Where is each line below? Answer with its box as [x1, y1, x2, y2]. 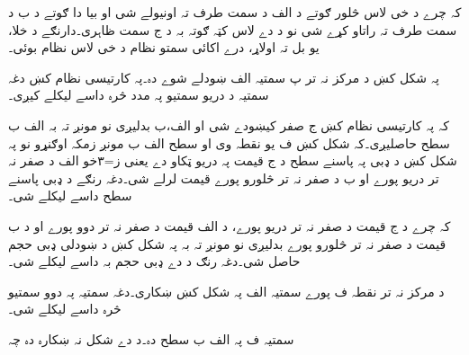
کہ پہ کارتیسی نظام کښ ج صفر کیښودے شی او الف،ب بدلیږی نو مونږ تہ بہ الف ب [8, 115, 449, 134]
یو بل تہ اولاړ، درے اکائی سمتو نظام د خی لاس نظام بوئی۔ [8, 38, 320, 57]
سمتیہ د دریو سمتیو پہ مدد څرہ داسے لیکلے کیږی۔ [8, 85, 269, 104]
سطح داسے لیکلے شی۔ [8, 186, 132, 205]
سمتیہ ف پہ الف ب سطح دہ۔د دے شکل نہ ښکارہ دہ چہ [8, 329, 294, 348]
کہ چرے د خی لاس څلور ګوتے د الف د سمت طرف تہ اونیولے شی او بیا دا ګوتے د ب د [8, 3, 462, 21]
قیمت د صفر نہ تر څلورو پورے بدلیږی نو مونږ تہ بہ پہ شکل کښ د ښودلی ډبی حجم [8, 234, 446, 253]
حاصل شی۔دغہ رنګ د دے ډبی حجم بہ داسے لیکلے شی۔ [8, 252, 301, 271]
